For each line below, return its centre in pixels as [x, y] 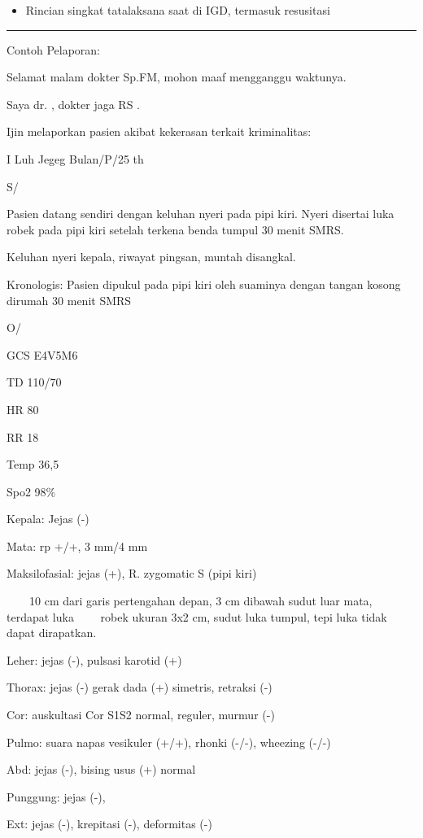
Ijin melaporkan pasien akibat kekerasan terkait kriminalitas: [159, 131]
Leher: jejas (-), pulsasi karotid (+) [94, 659]
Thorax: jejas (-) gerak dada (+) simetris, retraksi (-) [140, 687]
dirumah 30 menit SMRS [69, 300]
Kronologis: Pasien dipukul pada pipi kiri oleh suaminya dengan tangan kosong [204, 284]
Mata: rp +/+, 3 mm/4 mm [77, 546]
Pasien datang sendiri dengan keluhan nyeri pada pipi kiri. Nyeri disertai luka [201, 214]
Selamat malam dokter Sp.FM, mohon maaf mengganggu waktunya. [177, 77]
